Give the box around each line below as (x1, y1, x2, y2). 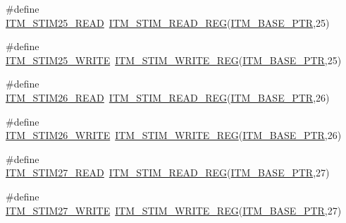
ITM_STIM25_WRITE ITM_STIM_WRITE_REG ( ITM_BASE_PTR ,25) (6, 52, 342, 67)
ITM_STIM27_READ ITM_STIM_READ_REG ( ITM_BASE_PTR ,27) (6, 165, 330, 180)
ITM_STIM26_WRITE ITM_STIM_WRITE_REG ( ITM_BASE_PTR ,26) (6, 128, 342, 143)
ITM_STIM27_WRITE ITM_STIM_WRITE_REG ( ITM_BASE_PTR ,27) (6, 203, 342, 217)
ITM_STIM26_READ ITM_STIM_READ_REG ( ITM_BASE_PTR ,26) (6, 90, 330, 104)
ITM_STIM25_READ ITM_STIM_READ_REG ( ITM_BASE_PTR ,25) (6, 15, 330, 30)
